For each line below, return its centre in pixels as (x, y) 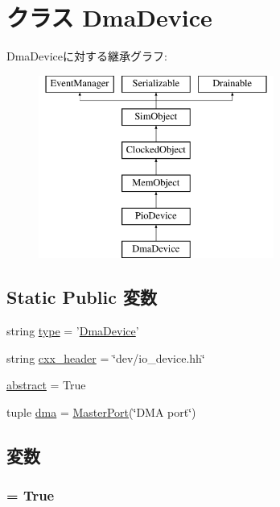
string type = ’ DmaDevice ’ (73, 331)
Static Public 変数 (82, 297)
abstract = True (46, 385)
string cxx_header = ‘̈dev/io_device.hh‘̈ (106, 357)
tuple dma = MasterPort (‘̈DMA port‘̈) (101, 412)
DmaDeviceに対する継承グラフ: (87, 56)
